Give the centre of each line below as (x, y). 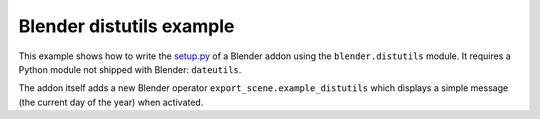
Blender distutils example (126, 26)
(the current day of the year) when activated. (111, 102)
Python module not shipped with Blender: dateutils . (130, 69)
